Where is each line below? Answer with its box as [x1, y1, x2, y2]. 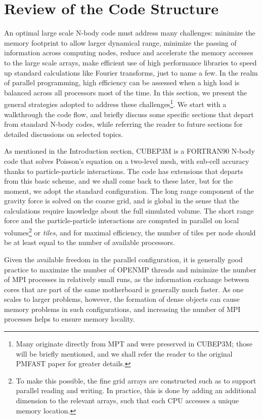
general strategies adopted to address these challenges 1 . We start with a [4, 97, 227, 109]
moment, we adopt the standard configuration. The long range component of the [4, 185, 254, 196]
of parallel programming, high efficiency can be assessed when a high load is [4, 77, 240, 88]
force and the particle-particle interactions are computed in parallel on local [4, 215, 239, 226]
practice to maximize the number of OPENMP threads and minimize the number [4, 264, 256, 274]
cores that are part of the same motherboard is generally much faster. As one [4, 284, 244, 294]
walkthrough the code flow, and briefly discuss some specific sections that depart [4, 109, 254, 119]
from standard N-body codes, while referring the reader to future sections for [4, 119, 243, 129]
